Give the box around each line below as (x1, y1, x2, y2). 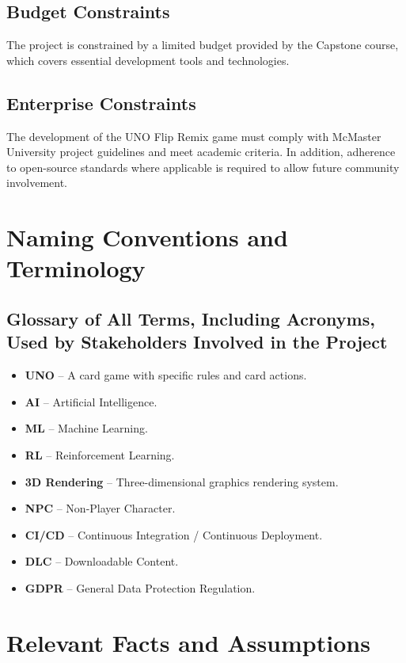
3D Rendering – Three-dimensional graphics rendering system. (25, 473, 339, 490)
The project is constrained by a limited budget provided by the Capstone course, (6, 36, 399, 53)
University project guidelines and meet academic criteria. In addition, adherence (6, 143, 396, 160)
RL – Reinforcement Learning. (25, 446, 175, 463)
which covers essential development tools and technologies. (6, 51, 290, 68)
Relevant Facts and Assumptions (6, 626, 370, 658)
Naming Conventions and (6, 221, 288, 253)
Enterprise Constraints (6, 90, 196, 115)
